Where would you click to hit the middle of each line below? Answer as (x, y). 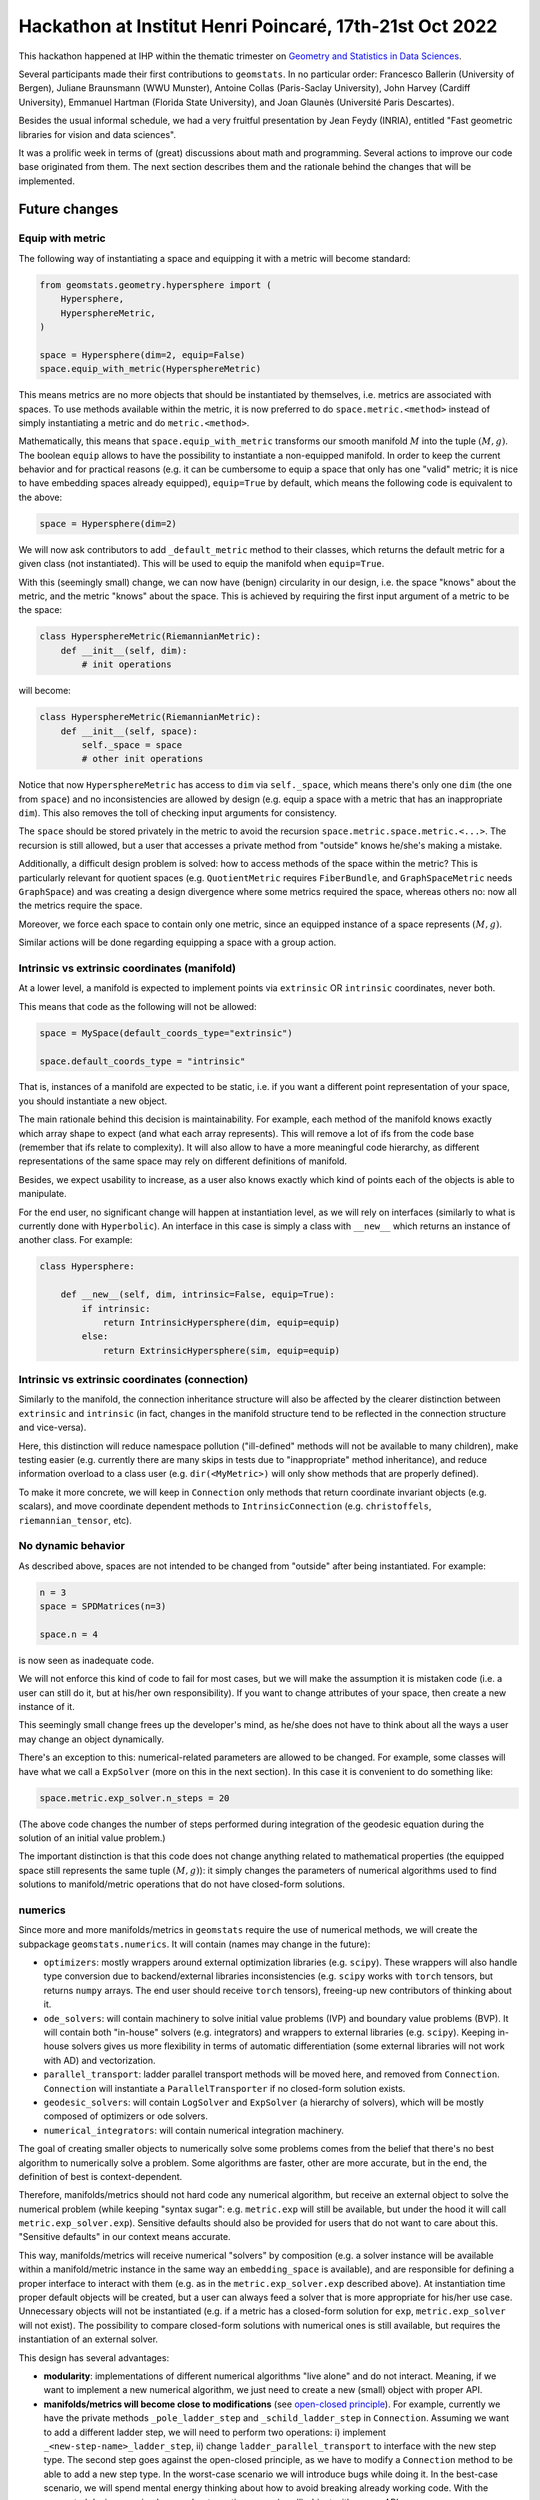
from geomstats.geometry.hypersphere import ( (155, 284)
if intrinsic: (116, 1308)
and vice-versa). (52, 1427)
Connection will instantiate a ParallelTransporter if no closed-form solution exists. (224, 2088)
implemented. (46, 181)
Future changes (68, 209)
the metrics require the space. (80, 906)
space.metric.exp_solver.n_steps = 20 (134, 1798)
